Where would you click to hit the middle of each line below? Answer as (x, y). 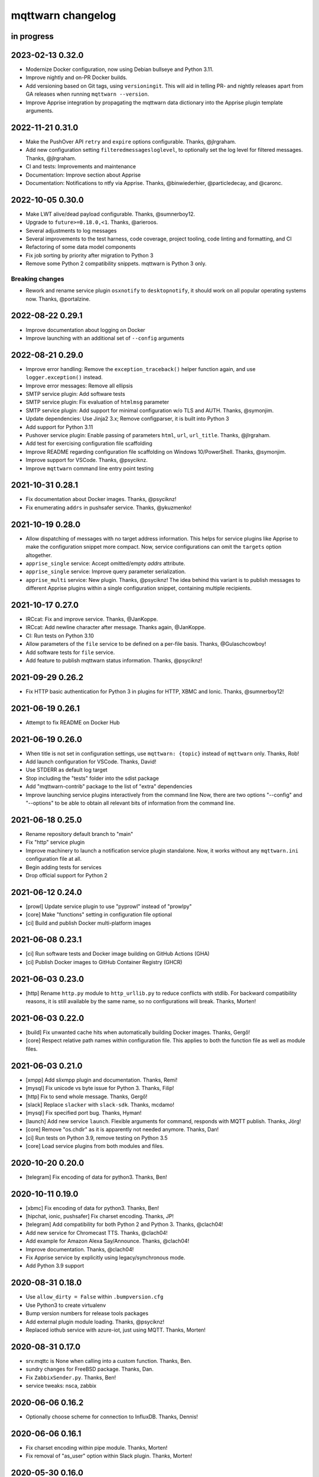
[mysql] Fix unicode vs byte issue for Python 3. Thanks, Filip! (100, 1088)
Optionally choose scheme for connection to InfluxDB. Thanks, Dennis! (112, 1416)
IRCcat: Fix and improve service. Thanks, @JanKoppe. (92, 619)
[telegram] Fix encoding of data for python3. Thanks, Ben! (97, 1177)
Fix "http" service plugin (55, 842)
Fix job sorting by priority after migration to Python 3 (89, 255)
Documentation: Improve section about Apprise (83, 175)
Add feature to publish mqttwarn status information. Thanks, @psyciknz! (114, 660)
